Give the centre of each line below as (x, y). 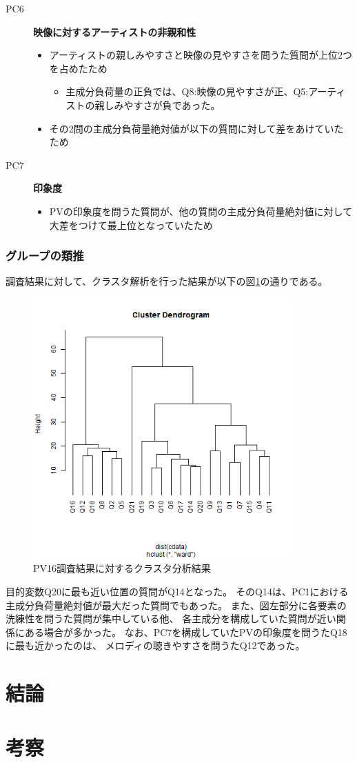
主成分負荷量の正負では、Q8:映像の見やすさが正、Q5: (187, 91)
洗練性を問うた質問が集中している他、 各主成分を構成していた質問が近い (171, 618)
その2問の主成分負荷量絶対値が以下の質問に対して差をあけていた (196, 128)
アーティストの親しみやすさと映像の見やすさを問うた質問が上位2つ (201, 55)
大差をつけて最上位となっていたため (131, 225)
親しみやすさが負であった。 (157, 105)
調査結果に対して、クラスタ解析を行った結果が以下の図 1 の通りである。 (167, 281)
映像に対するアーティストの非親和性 (115, 31)
